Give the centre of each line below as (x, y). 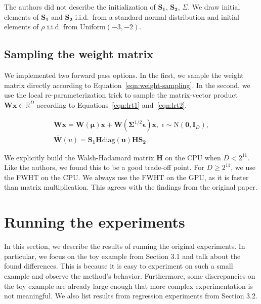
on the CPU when (193, 157)
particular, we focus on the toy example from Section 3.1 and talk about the (122, 256)
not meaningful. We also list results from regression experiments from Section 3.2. (131, 296)
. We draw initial (214, 7)
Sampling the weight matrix (79, 54)
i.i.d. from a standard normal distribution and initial (157, 16)
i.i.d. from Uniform (76, 27)
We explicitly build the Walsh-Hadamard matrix (79, 157)
